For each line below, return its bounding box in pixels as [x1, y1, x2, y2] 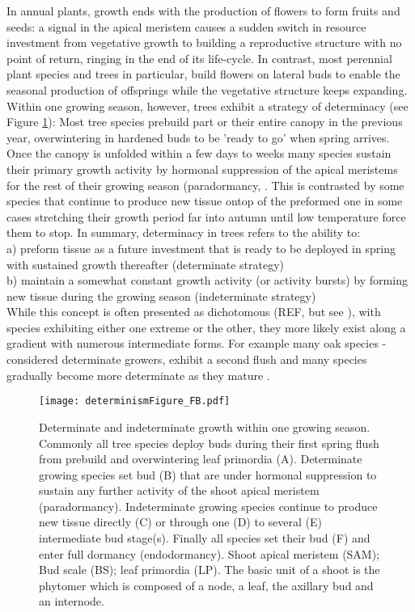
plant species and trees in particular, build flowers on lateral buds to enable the [6, 65, 400, 82]
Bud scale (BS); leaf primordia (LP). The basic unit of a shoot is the [39, 561, 380, 578]
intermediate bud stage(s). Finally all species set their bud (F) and [39, 530, 371, 547]
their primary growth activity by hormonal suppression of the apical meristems [6, 160, 398, 177]
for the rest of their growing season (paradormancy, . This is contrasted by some [6, 176, 404, 193]
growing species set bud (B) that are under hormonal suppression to [39, 466, 377, 483]
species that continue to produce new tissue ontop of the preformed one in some [6, 192, 403, 209]
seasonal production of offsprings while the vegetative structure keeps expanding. [6, 81, 408, 98]
